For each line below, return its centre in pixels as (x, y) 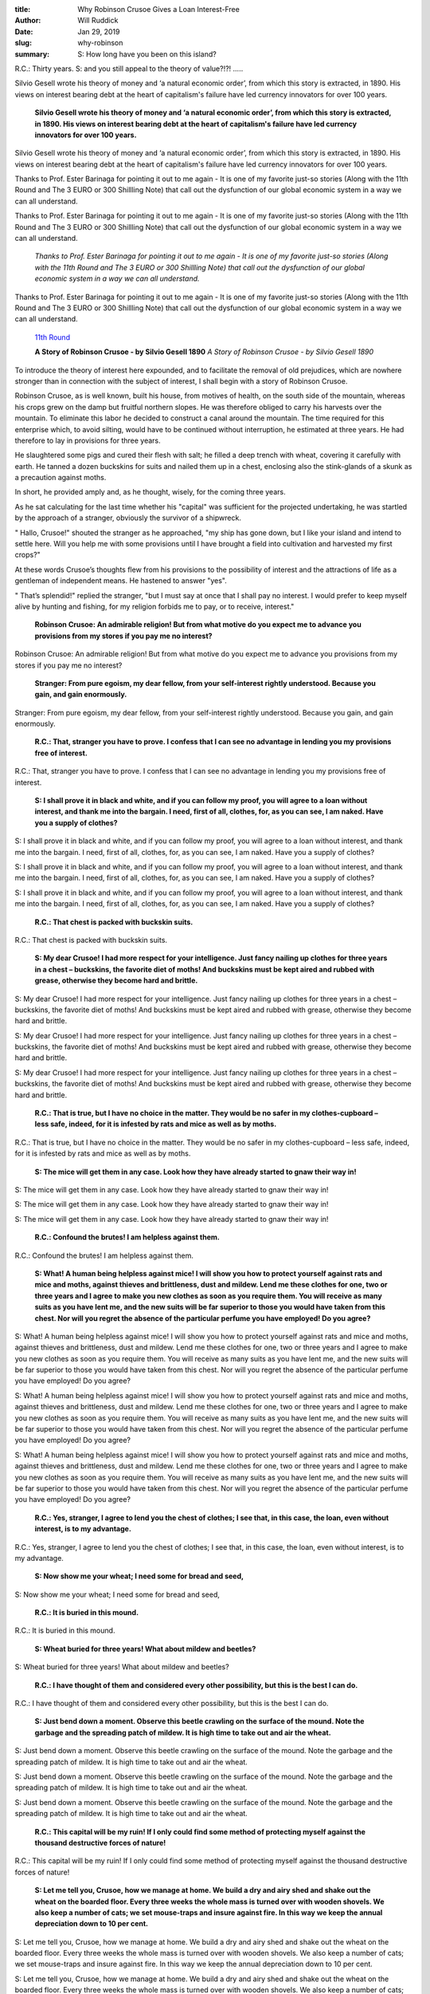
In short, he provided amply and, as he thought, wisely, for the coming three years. (150, 492)
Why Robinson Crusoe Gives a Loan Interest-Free (159, 9)
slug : (23, 43)
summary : (32, 54)
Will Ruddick (98, 21)
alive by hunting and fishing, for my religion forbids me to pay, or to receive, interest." (154, 606)
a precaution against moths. (61, 478)
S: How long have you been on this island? (147, 54)
